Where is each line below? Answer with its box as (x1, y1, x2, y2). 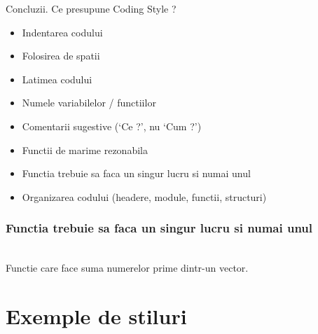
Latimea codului (22, 71, 92, 86)
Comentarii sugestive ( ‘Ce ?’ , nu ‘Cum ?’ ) (22, 118, 202, 133)
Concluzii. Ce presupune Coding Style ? (6, 1, 177, 15)
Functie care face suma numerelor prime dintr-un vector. (6, 260, 249, 275)
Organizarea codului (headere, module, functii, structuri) (22, 189, 267, 204)
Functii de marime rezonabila (22, 142, 148, 157)
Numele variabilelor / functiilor (22, 95, 156, 110)
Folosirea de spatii (22, 48, 100, 63)
